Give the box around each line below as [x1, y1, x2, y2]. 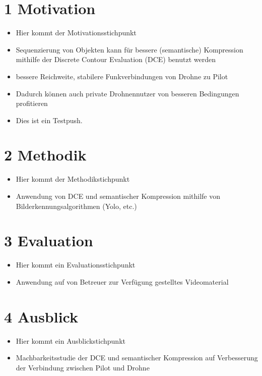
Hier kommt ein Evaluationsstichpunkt [16, 259, 136, 270]
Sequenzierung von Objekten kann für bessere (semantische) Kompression [16, 44, 243, 55]
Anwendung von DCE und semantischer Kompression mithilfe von [16, 191, 221, 201]
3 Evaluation [4, 230, 93, 251]
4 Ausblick [4, 306, 79, 327]
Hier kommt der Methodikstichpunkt [16, 174, 130, 184]
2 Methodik [4, 144, 87, 165]
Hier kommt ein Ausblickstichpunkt [16, 335, 125, 346]
